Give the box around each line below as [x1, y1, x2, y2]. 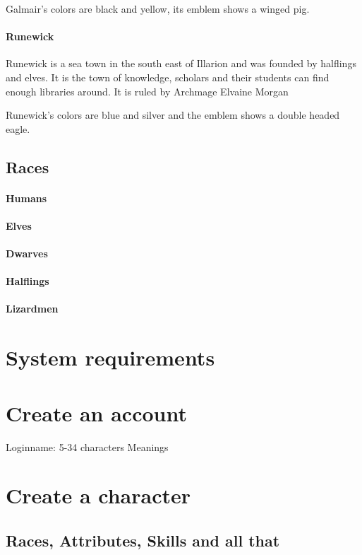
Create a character [6, 481, 191, 510]
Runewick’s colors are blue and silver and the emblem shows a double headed [6, 107, 340, 122]
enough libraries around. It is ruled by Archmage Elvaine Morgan [6, 83, 289, 98]
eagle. [6, 121, 30, 136]
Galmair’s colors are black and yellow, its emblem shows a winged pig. [6, 1, 310, 16]
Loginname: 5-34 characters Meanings [6, 439, 169, 454]
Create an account [6, 398, 187, 427]
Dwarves [6, 246, 48, 261]
